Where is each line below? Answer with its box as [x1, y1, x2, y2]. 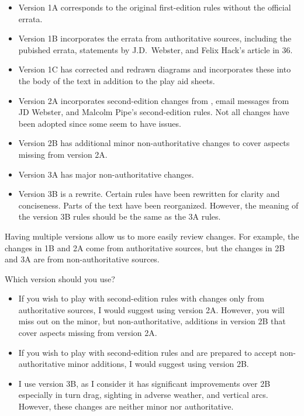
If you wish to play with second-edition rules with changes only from [18, 292, 264, 304]
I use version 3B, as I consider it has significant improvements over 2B [18, 377, 271, 389]
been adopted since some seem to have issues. [18, 117, 181, 129]
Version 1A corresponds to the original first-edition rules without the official [18, 1, 291, 13]
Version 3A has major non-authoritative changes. [18, 168, 194, 180]
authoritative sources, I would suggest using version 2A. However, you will [18, 303, 285, 316]
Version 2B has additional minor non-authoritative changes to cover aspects [18, 137, 290, 149]
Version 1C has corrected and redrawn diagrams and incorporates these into [18, 63, 291, 75]
